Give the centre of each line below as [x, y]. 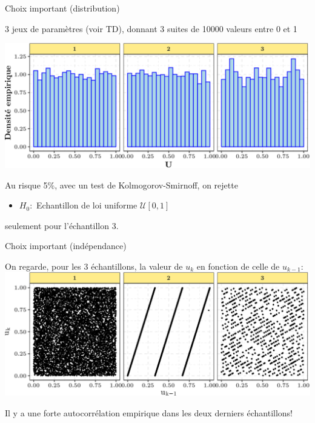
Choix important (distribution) [62, 8]
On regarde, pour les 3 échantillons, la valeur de [94, 266]
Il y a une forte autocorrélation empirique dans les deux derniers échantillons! [149, 412]
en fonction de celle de [238, 266]
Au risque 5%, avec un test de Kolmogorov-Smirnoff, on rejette [121, 185]
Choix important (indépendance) [66, 246]
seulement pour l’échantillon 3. [62, 225]
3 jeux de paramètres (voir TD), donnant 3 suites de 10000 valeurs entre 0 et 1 [151, 28]
